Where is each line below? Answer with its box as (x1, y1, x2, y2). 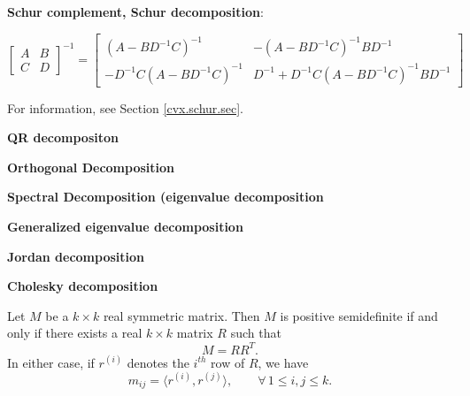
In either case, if (7, 353, 95, 371)
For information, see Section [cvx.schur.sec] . (7, 98, 243, 117)
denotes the (127, 353, 189, 371)
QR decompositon (7, 128, 119, 147)
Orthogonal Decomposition (7, 157, 175, 176)
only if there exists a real (7, 324, 143, 342)
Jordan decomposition (7, 247, 145, 265)
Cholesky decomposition (7, 277, 158, 295)
